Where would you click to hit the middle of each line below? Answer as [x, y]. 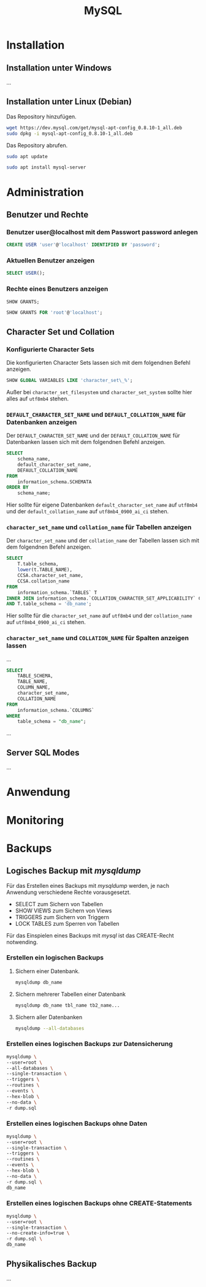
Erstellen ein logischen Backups [55, 958]
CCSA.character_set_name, [51, 576]
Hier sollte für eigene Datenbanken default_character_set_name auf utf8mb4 [102, 505]
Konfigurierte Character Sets [51, 349]
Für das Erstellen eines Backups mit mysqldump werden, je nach [88, 885]
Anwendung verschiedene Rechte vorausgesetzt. [69, 892]
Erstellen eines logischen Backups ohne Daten [77, 1124]
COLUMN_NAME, [34, 687]
